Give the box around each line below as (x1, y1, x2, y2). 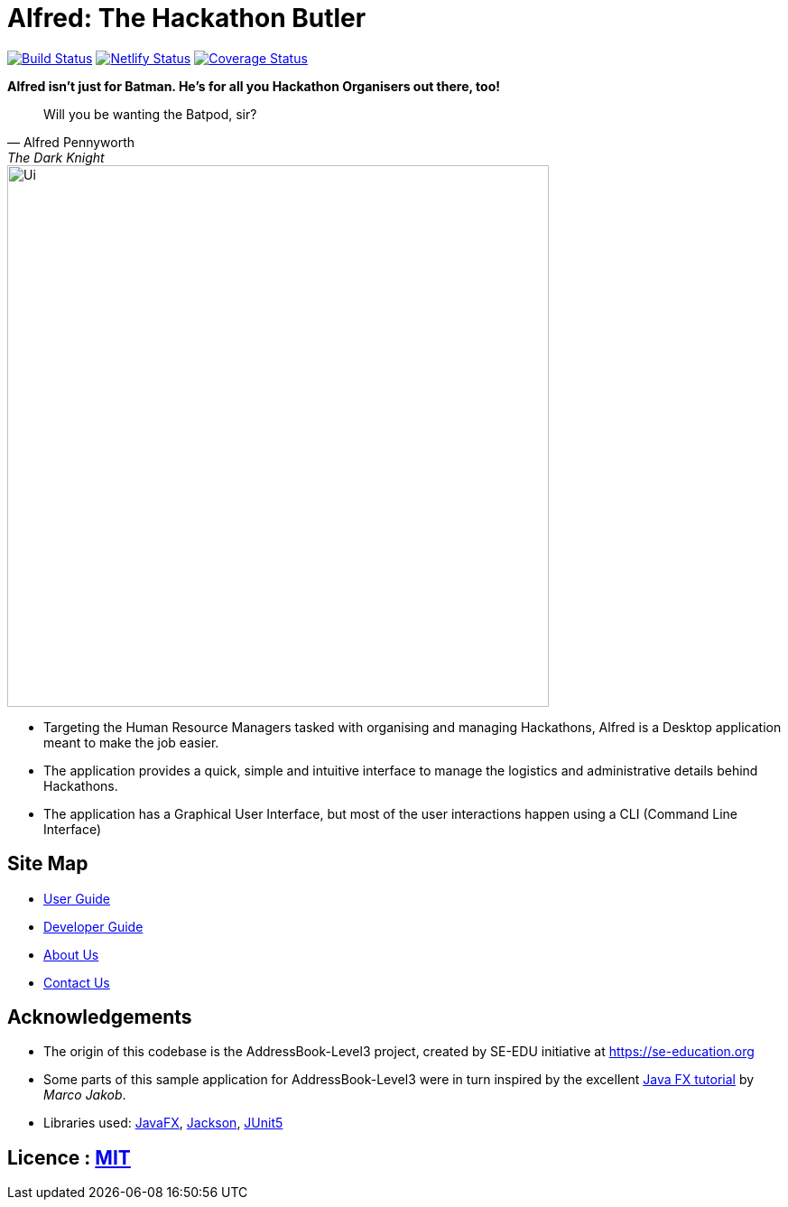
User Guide (43, 890, 111, 906)
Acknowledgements (7, 1006, 192, 1029)
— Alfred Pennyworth (7, 134, 135, 150)
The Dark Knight (7, 149, 105, 165)
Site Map (7, 852, 88, 876)
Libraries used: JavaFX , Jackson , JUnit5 (43, 1115, 283, 1131)
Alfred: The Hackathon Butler (7, 3, 366, 33)
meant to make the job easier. (43, 734, 219, 750)
